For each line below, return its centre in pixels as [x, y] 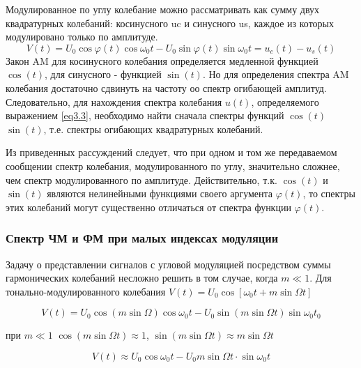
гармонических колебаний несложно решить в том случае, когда [142, 278]
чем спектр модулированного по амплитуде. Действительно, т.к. [141, 179]
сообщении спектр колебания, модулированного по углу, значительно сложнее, [173, 166]
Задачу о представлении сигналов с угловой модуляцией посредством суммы [168, 264]
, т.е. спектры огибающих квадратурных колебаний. [153, 129]
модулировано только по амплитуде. [82, 37]
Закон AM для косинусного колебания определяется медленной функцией [162, 60]
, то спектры [329, 193]
